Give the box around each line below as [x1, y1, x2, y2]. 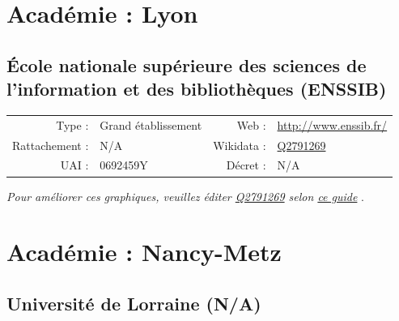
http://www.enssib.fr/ [277, 116, 388, 133]
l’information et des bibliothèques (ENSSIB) [6, 76, 387, 101]
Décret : [226, 156, 266, 173]
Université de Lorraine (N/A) [6, 290, 261, 315]
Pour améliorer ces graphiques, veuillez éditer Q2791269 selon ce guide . [6, 187, 364, 204]
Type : [56, 116, 89, 133]
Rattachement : [12, 136, 89, 153]
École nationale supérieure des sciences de [6, 52, 367, 77]
